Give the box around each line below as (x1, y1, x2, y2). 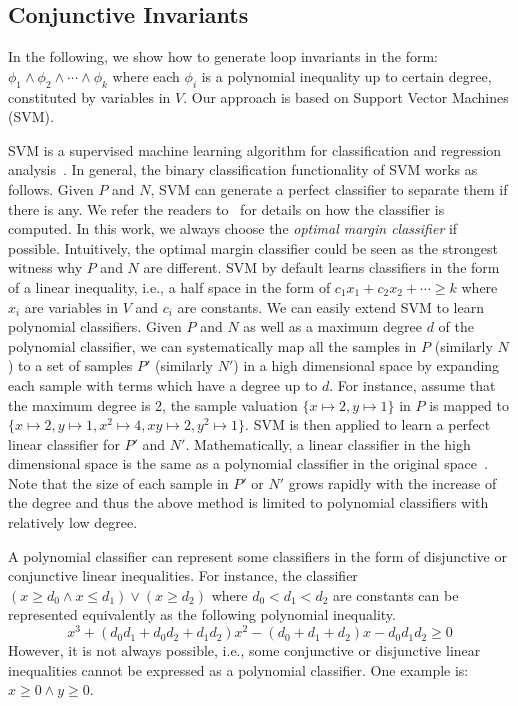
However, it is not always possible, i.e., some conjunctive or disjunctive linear (8, 640, 481, 661)
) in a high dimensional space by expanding (233, 355, 500, 376)
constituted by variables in (8, 86, 171, 107)
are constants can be (333, 584, 459, 605)
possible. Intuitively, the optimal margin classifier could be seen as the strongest (8, 237, 498, 258)
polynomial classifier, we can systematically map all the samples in (8, 335, 417, 356)
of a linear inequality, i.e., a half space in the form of (8, 276, 331, 297)
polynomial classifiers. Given (8, 316, 182, 337)
